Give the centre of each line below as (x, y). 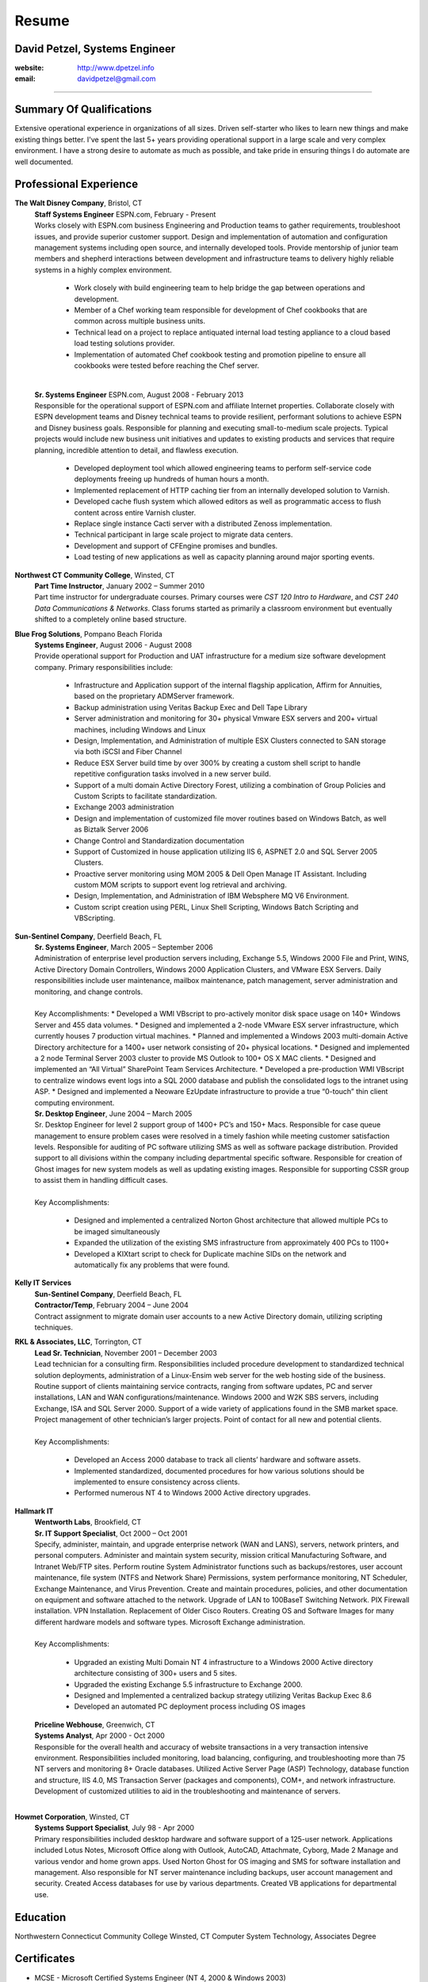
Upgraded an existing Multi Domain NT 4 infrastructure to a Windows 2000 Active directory (224, 1662)
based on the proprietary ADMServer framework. (154, 696)
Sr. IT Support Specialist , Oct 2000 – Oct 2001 (111, 1533)
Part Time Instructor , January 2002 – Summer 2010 (120, 586)
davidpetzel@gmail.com (117, 78)
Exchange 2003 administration (124, 807)
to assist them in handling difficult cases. (101, 1180)
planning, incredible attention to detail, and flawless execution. (137, 450)
